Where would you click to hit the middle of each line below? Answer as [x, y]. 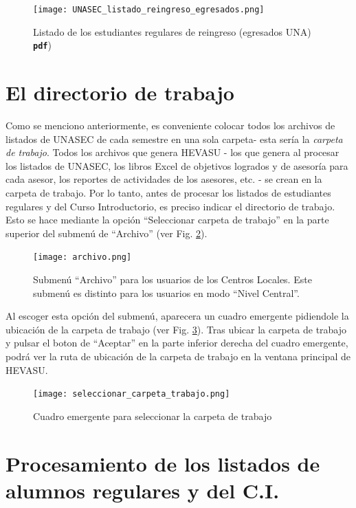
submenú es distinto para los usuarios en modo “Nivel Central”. [166, 292]
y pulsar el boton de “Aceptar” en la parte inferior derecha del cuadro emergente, [177, 343]
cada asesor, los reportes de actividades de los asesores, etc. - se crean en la [164, 179]
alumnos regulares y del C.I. [143, 490]
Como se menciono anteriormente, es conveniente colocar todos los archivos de [170, 125]
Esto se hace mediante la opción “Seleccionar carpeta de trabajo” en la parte [167, 220]
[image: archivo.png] [82, 257]
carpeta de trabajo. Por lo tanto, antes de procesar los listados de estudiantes [168, 192]
